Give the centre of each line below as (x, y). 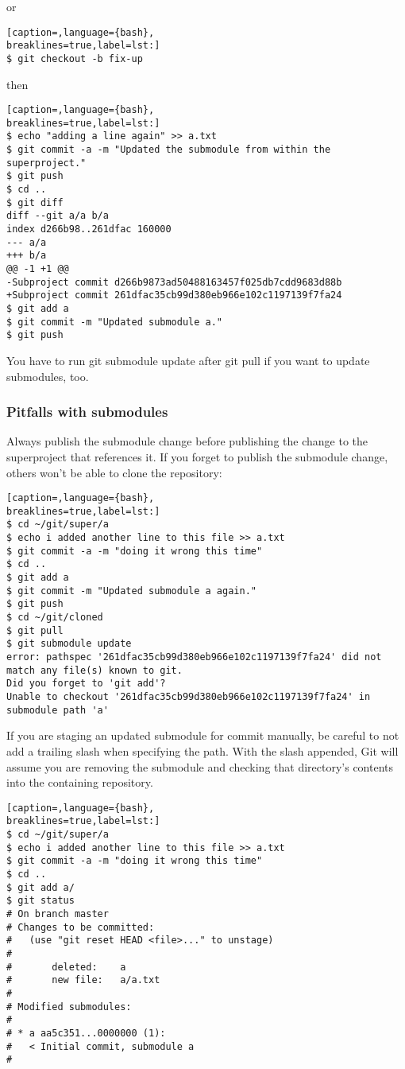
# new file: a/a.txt (83, 980)
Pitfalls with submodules (87, 412)
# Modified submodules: (69, 1007)
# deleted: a (66, 967)
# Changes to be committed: (81, 927)
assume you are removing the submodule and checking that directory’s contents (200, 766)
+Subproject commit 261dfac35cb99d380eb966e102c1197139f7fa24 (174, 295)
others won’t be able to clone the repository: (114, 472)
